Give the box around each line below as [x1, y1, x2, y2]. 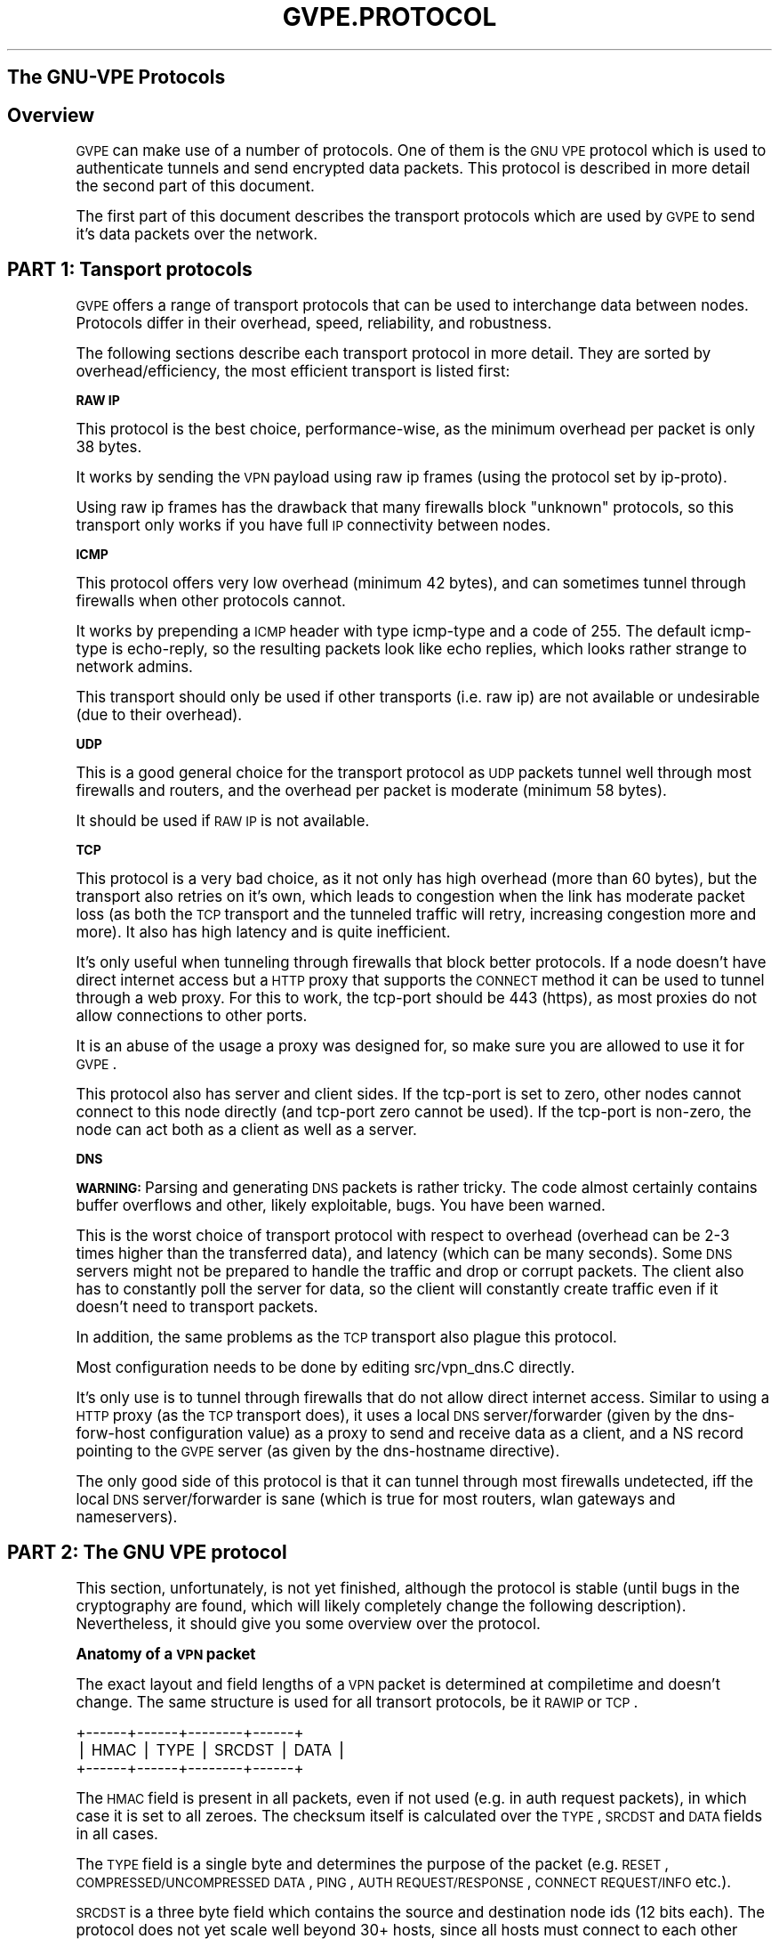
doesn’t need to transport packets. [76, 1297, 318, 1316]
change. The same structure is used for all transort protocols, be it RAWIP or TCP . [76, 1692, 638, 1711]
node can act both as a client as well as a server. [76, 1120, 417, 1139]
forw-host [76, 1424, 146, 1442]
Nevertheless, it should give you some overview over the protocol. [76, 1614, 541, 1633]
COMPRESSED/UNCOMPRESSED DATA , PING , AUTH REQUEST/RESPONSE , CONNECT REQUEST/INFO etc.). [76, 1872, 732, 1891]
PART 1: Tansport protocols [7, 258, 253, 281]
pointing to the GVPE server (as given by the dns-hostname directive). [76, 1441, 560, 1460]
